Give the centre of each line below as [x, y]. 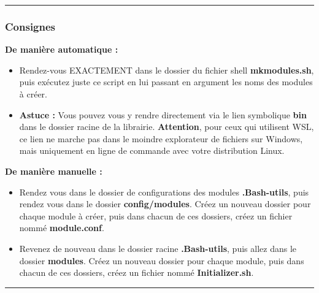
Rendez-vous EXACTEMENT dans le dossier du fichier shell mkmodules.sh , [167, 70]
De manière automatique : [62, 49]
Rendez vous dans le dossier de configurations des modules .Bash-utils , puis [164, 192]
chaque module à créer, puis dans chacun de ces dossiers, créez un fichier [156, 215]
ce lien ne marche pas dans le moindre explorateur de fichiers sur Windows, [161, 138]
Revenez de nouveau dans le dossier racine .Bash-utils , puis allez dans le [158, 248]
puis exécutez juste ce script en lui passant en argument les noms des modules [166, 82]
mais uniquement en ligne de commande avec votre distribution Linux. [152, 150]
